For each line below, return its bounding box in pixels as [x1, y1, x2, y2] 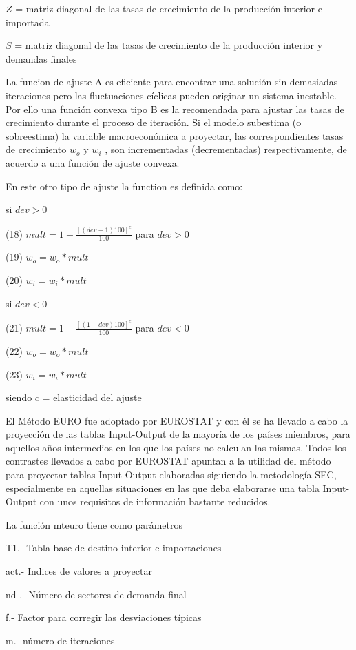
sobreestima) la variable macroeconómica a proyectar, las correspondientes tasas [6, 128, 344, 143]
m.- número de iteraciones [6, 633, 115, 647]
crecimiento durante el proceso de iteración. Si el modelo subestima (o [6, 115, 302, 130]
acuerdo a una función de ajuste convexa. [6, 155, 180, 170]
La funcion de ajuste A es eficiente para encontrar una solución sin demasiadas [6, 74, 338, 89]
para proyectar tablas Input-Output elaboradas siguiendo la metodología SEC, [6, 467, 337, 482]
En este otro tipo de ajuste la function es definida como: [6, 179, 243, 193]
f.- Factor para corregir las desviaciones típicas [6, 610, 202, 624]
